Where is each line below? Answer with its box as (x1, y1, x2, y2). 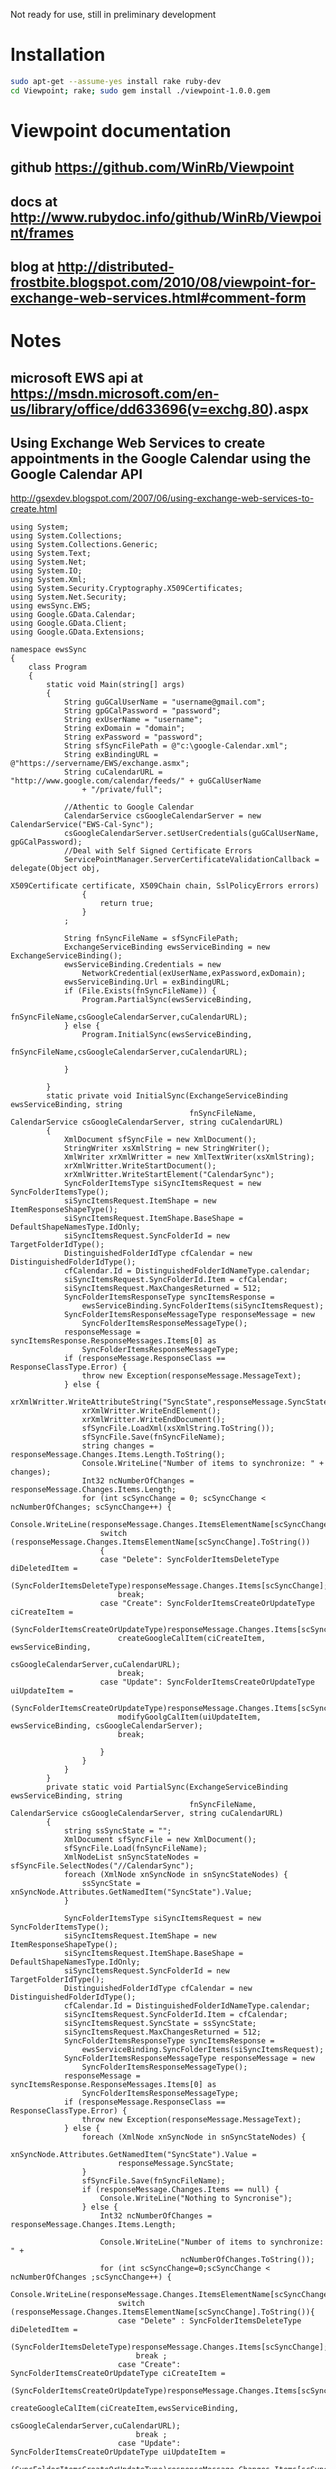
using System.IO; (10, 566, 83, 576)
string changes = (81, 1441, 155, 1451)
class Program (28, 662, 87, 673)
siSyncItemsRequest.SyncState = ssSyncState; (63, 2019, 257, 2029)
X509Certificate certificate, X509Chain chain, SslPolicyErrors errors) (10, 881, 320, 891)
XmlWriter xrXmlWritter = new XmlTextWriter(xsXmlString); (63, 1152, 315, 1163)
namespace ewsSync (10, 645, 87, 655)
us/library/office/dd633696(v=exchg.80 (10, 400, 270, 418)
